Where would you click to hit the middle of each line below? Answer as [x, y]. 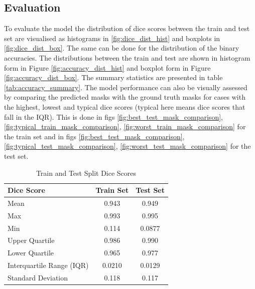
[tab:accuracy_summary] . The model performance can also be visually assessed [126, 87]
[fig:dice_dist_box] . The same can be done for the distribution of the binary [122, 48]
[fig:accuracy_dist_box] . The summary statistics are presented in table [113, 77]
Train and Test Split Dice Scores [86, 173]
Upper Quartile [31, 240]
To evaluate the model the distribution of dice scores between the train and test [127, 28]
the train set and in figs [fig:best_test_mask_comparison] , [94, 136]
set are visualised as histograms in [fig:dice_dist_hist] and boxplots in [112, 38]
